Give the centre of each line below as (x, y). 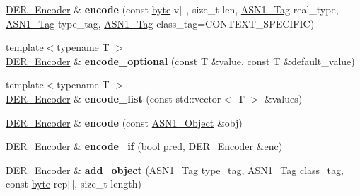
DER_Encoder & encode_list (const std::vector (114, 98)
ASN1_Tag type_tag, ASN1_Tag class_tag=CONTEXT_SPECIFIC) (160, 23)
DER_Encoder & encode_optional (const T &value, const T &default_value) (180, 60)
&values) (283, 98)
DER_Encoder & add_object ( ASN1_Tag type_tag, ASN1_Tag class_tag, (175, 169)
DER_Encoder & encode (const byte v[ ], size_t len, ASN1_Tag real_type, (172, 9)
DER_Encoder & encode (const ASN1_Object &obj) (124, 122)
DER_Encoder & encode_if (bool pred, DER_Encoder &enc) (144, 146)
